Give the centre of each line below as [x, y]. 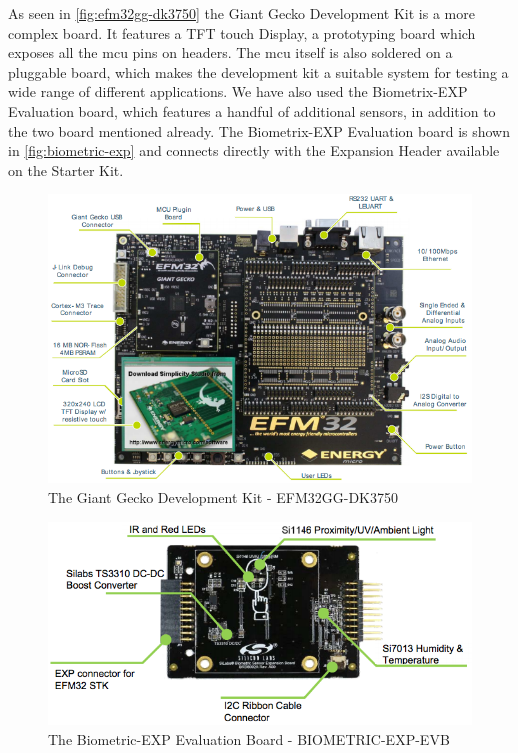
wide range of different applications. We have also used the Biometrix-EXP [238, 91]
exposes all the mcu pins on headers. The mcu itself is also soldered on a [230, 52]
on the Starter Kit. [66, 169]
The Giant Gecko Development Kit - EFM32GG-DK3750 [223, 496]
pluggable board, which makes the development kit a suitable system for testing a [258, 71]
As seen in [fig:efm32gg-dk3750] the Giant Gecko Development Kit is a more [241, 13]
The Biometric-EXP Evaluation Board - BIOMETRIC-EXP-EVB [249, 739]
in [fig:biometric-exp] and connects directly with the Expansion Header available [254, 150]
